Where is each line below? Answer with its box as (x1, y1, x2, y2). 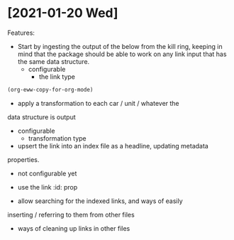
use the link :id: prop (17, 182, 78, 191)
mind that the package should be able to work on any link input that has (17, 50, 227, 58)
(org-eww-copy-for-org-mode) (7, 86, 94, 93)
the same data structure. (17, 57, 90, 65)
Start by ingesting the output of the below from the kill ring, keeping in (17, 42, 223, 50)
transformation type (28, 133, 87, 143)
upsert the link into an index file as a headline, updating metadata (17, 141, 209, 150)
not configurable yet (17, 169, 77, 178)
